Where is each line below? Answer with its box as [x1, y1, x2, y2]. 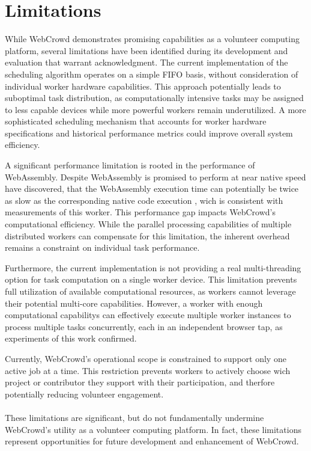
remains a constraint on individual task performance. [5, 241, 200, 254]
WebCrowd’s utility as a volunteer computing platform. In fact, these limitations [5, 423, 301, 435]
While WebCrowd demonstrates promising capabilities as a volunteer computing [5, 32, 300, 45]
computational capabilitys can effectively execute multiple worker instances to [5, 308, 291, 321]
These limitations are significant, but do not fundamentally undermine [5, 411, 264, 423]
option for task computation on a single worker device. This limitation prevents [5, 273, 297, 286]
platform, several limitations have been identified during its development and [5, 44, 288, 57]
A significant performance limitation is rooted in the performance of [5, 159, 255, 171]
